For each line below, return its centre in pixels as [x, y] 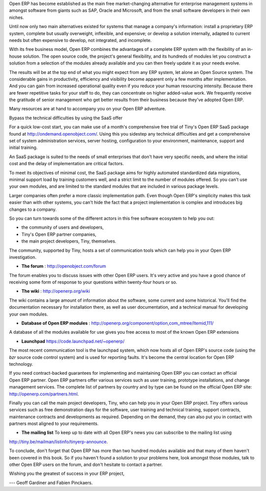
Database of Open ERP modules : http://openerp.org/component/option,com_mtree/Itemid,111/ [117, 323]
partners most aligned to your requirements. [54, 423]
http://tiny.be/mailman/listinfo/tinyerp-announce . [59, 442]
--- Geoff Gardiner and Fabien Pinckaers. [51, 483]
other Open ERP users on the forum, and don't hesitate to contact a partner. [86, 465]
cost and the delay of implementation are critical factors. [66, 164]
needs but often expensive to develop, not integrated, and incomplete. [81, 40]
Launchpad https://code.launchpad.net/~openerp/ [73, 341]
